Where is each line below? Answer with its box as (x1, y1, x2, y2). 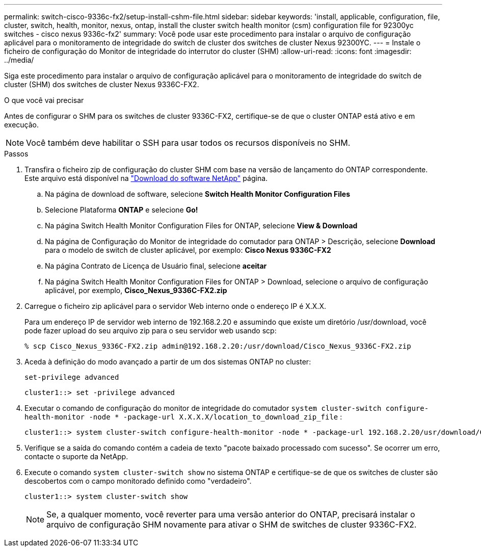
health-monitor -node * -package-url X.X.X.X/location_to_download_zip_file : (24, 412, 342, 421)
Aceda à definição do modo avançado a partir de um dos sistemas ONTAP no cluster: (24, 357, 311, 366)
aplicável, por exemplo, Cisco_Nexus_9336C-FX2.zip (45, 286, 227, 295)
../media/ (4, 56, 34, 64)
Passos (4, 149, 29, 158)
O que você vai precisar (4, 96, 84, 104)
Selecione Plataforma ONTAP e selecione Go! (45, 205, 198, 214)
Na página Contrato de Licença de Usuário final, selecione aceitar (45, 261, 267, 270)
